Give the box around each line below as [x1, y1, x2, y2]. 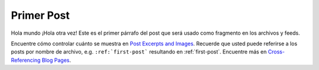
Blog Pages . [41, 56, 71, 64]
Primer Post [11, 9, 70, 22]
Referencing [11, 56, 41, 64]
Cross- [268, 48, 285, 55]
